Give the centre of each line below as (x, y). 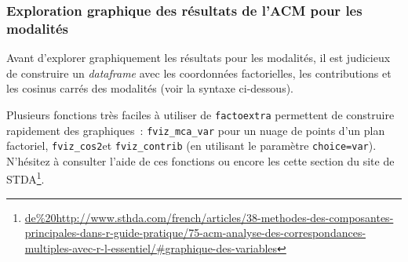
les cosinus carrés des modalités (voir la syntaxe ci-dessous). (150, 88)
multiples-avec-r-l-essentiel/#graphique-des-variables (151, 247)
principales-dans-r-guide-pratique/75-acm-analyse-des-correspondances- (195, 233)
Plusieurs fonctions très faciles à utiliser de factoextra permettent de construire (200, 114)
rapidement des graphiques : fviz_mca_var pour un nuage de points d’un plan (196, 130)
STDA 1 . (25, 178)
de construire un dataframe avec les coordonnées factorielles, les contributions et (199, 73)
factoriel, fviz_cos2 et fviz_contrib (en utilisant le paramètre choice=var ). (191, 146)
